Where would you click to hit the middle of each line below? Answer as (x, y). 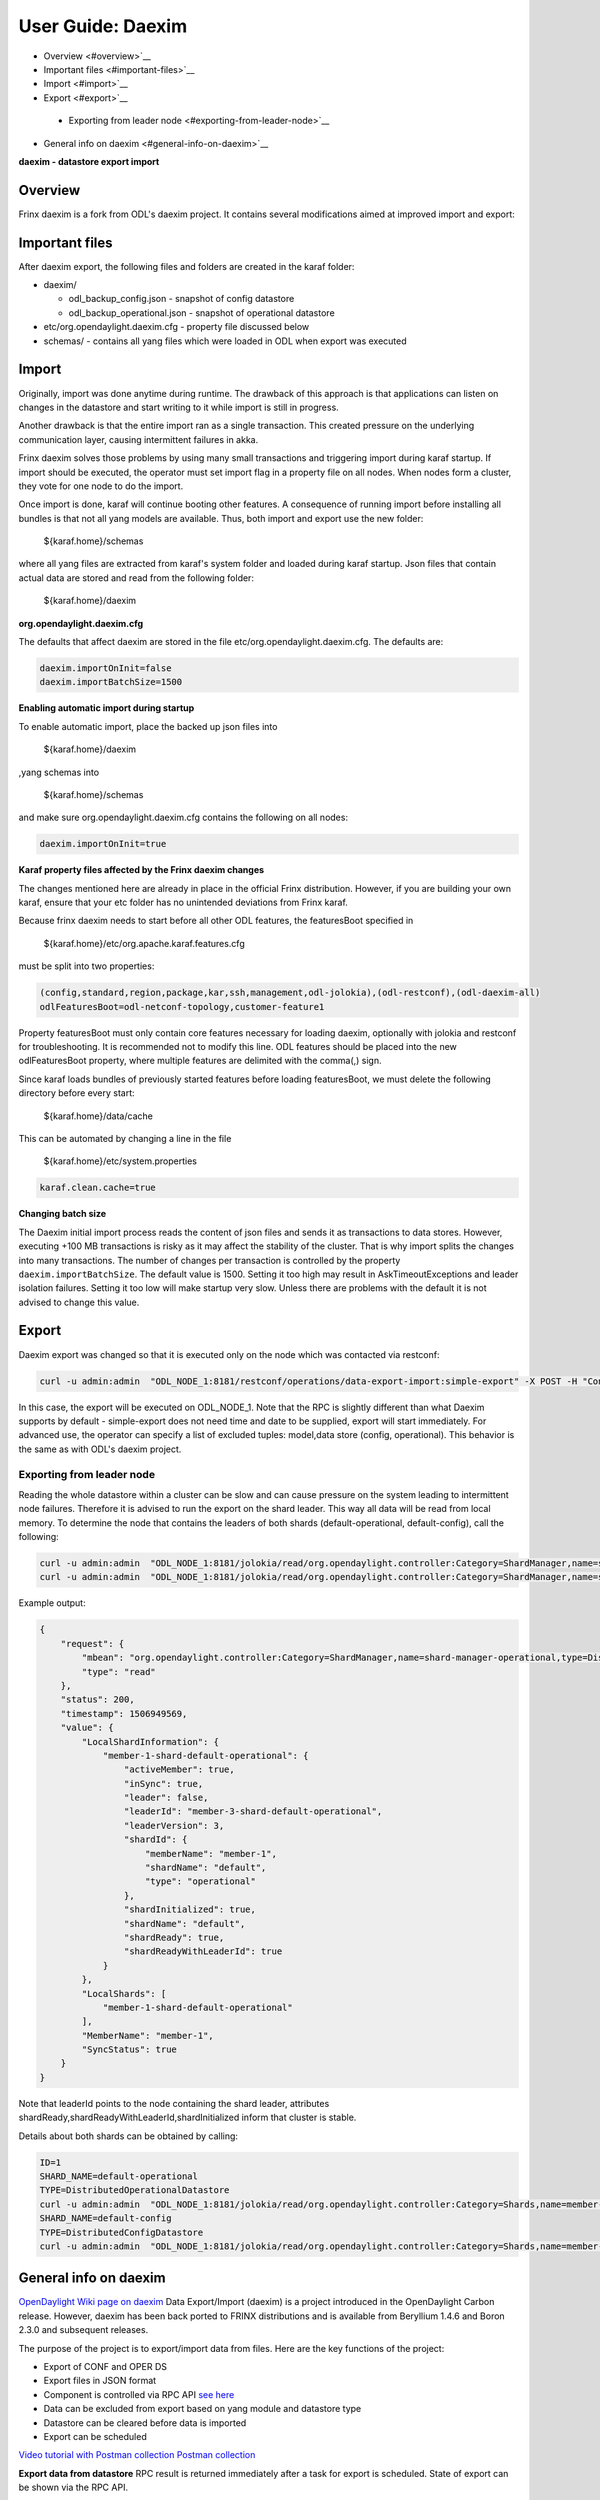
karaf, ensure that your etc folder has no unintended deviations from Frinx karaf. (183, 902)
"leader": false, (166, 1798)
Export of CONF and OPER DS (105, 2367)
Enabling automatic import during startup (106, 708)
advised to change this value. (79, 1302)
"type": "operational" (201, 1881)
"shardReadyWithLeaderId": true (203, 1951)
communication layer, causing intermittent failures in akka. (138, 439)
